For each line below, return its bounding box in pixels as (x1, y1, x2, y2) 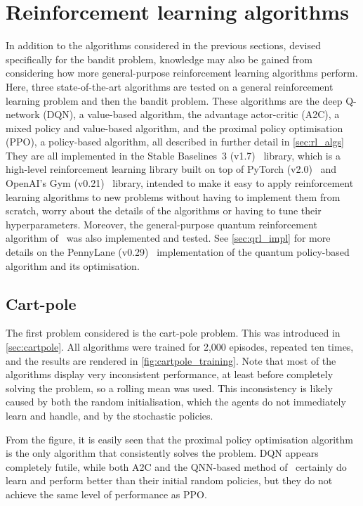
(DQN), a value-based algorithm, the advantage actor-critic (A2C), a (43, 107, 340, 122)
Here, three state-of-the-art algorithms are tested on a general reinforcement (6, 79, 334, 93)
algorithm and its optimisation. (6, 258, 140, 273)
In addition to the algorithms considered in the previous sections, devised (6, 38, 321, 53)
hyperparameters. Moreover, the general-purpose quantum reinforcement (6, 216, 317, 231)
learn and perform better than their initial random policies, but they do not (6, 473, 333, 488)
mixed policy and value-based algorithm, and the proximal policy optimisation (6, 120, 343, 135)
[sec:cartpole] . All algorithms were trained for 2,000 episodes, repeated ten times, (6, 339, 354, 354)
